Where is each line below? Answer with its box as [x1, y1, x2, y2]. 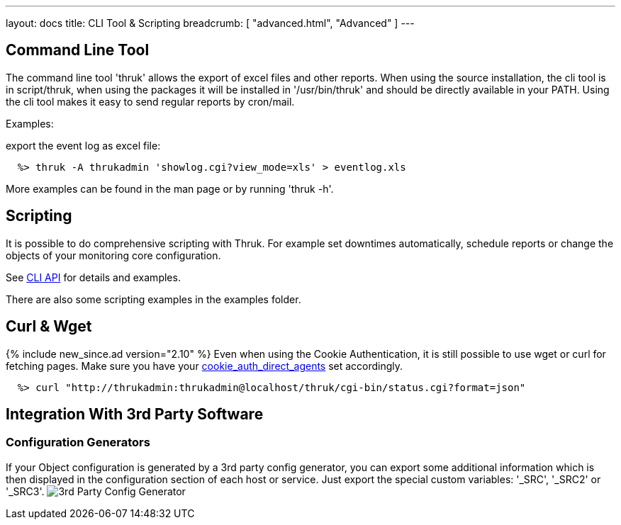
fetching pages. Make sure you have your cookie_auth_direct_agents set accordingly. [6, 359, 403, 372]
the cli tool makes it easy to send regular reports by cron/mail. [6, 95, 295, 108]
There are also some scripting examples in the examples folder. [6, 293, 301, 305]
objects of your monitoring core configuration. [6, 249, 221, 261]
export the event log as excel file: [6, 139, 161, 152]
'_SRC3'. [6, 485, 45, 497]
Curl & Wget [6, 317, 92, 336]
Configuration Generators [6, 435, 150, 450]
